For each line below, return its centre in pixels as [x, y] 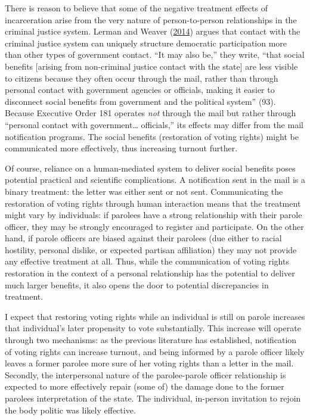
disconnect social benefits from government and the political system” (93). [140, 101]
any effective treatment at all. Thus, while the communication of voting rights [147, 261]
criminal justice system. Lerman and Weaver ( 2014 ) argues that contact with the [153, 31]
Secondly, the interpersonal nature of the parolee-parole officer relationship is [145, 374]
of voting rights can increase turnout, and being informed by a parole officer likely [155, 351]
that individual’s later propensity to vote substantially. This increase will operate [153, 328]
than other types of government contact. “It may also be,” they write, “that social [155, 55]
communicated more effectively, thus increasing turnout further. [121, 148]
